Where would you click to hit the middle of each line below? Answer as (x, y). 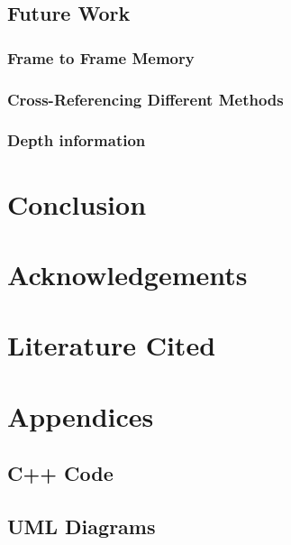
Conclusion (77, 203)
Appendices (81, 416)
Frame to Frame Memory (101, 57)
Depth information (77, 140)
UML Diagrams (82, 526)
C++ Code (60, 473)
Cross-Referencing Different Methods (145, 99)
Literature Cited (112, 345)
